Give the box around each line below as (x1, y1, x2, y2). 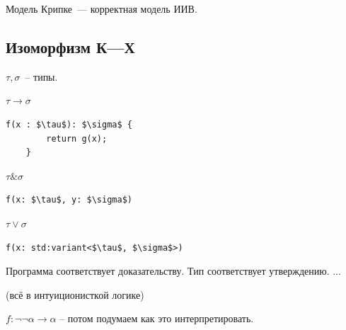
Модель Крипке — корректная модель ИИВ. (6, 1, 197, 16)
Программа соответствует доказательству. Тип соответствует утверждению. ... (6, 263, 341, 278)
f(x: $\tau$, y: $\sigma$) (6, 195, 132, 205)
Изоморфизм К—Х (6, 35, 135, 57)
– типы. (25, 69, 58, 84)
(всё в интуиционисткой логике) (6, 287, 144, 302)
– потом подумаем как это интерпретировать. (59, 311, 254, 326)
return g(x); (46, 133, 108, 144)
